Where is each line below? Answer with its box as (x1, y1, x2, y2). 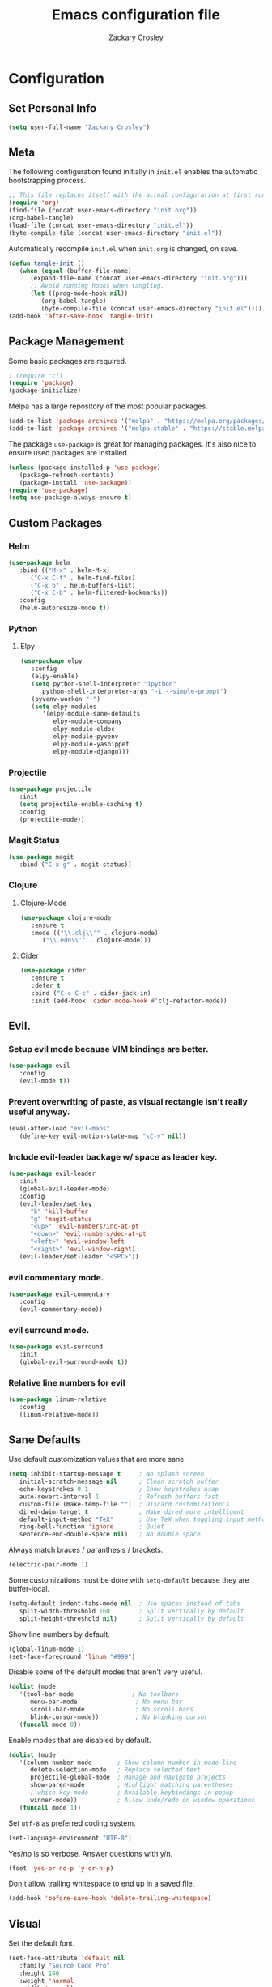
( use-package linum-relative (8, 1395, 107, 1404)
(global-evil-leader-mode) (19, 1185, 111, 1193)
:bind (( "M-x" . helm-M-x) (19, 566, 111, 575)
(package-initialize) (8, 387, 82, 395)
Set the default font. (8, 1938, 75, 1948)
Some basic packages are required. (8, 356, 127, 365)
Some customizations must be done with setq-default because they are (8, 1575, 249, 1585)
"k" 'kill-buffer (29, 1207, 89, 1216)
